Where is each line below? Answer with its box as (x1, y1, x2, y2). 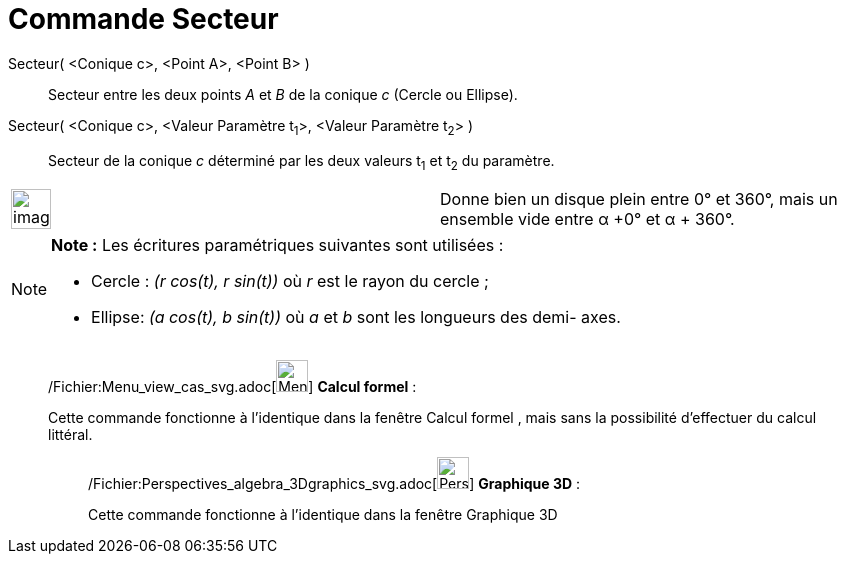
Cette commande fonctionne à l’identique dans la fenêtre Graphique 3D (88, 506, 558, 524)
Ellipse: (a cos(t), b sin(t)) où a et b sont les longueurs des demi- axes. (91, 307, 621, 328)
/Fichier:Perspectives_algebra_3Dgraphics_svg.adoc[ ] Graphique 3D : (88, 475, 581, 493)
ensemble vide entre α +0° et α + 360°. (440, 209, 735, 230)
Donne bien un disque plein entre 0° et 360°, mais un (440, 189, 838, 210)
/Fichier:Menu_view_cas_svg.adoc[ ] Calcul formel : (48, 378, 417, 396)
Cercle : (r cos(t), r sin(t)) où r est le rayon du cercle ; (91, 271, 489, 292)
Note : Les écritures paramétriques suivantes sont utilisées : (51, 235, 504, 256)
